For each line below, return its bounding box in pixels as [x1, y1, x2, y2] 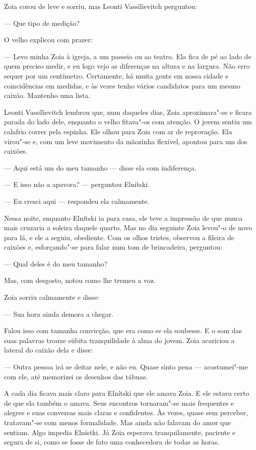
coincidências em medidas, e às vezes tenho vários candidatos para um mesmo [4, 80, 241, 90]
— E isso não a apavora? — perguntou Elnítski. [4, 179, 150, 189]
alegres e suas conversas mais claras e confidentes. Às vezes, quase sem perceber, [4, 407, 248, 418]
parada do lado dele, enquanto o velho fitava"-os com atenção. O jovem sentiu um [4, 116, 252, 127]
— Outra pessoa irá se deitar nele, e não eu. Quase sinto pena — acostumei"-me [4, 361, 248, 372]
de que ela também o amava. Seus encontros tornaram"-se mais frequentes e [4, 397, 234, 408]
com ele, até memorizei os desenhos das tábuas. [4, 371, 148, 381]
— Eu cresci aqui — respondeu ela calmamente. [4, 195, 150, 206]
